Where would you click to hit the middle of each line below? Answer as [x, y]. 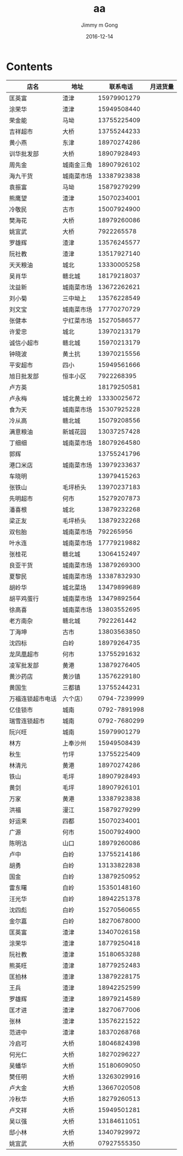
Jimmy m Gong [99, 25]
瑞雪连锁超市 [27, 721]
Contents [30, 66]
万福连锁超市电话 [33, 699]
